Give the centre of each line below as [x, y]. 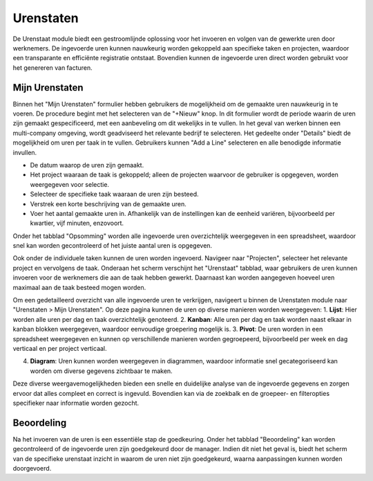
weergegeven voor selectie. [70, 184]
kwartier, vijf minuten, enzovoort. [77, 223]
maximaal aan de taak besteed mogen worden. [79, 287]
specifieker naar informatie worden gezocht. [76, 403]
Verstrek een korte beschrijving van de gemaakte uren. [108, 203]
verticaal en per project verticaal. [60, 348]
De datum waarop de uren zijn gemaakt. [87, 165]
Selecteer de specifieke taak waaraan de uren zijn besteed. [115, 194]
